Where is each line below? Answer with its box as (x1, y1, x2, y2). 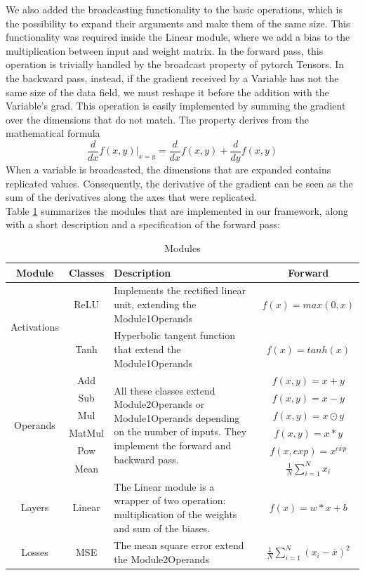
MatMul (69, 425, 105, 439)
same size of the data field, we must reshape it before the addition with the (6, 84, 329, 99)
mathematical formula (6, 126, 100, 140)
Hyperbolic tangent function (114, 328, 236, 343)
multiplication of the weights (114, 506, 237, 521)
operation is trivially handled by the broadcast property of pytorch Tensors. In (6, 57, 345, 72)
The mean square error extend (114, 538, 244, 553)
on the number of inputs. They (114, 424, 247, 439)
